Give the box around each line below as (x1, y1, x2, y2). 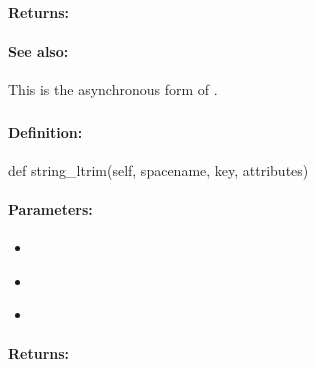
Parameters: (8, 198, 93, 219)
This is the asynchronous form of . (8, 78, 218, 99)
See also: (8, 40, 69, 61)
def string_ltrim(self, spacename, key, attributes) (8, 159, 309, 180)
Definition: (8, 121, 83, 142)
